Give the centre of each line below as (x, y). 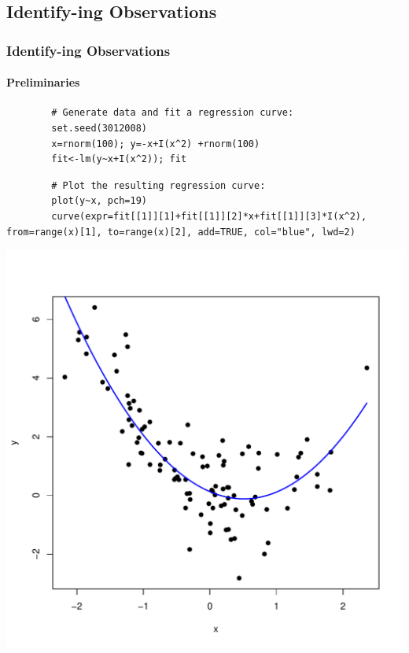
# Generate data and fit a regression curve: (173, 113)
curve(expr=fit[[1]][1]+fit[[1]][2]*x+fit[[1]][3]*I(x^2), (209, 216)
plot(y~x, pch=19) (99, 201)
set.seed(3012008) (99, 129)
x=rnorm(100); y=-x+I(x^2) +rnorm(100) (156, 144)
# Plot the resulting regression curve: (158, 185)
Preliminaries (43, 82)
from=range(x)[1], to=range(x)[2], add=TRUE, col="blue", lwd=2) (181, 232)
